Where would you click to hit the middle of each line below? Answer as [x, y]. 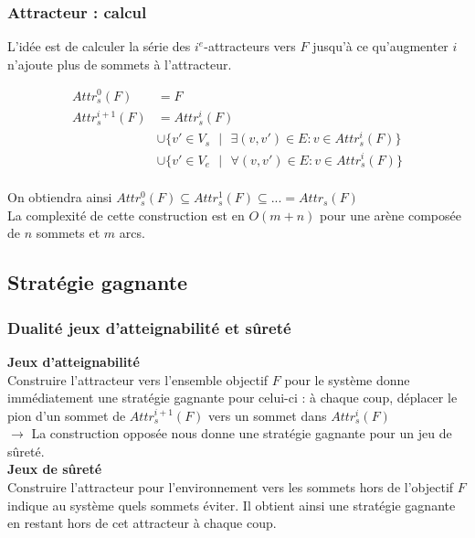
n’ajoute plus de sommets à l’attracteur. [120, 64]
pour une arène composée [391, 215]
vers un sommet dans [268, 415]
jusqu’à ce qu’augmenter [380, 46]
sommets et [68, 233]
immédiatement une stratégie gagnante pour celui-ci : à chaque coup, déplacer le [232, 398]
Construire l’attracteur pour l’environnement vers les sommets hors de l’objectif [231, 487]
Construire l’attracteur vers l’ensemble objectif [138, 379]
